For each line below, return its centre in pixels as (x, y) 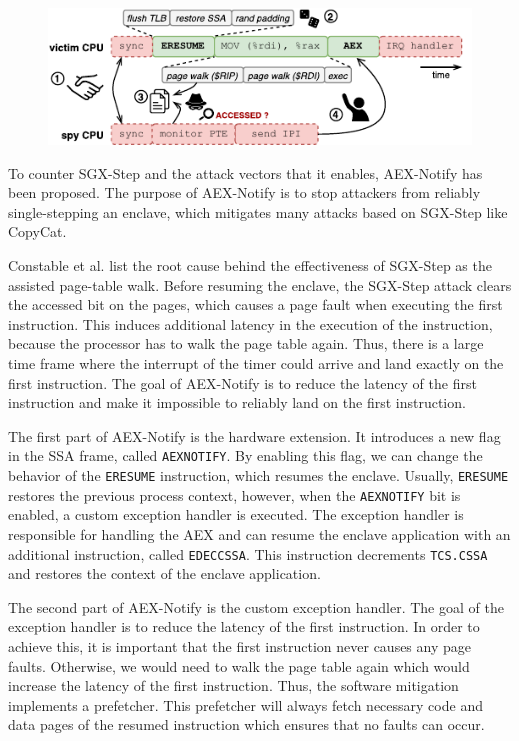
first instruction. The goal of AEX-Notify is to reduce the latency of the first (242, 382)
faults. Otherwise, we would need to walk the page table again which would (239, 665)
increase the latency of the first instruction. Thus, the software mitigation (233, 685)
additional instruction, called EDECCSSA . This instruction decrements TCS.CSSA (248, 553)
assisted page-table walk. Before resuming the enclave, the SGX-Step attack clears (260, 284)
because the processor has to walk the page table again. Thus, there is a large (246, 343)
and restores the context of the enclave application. (164, 573)
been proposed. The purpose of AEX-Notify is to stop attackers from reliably (244, 192)
